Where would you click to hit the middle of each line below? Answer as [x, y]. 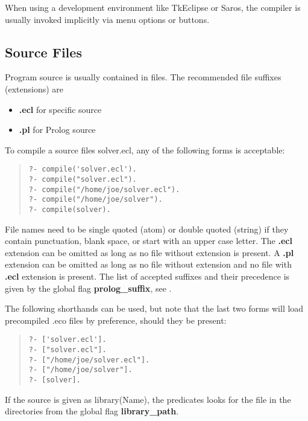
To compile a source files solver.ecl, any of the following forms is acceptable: [145, 149]
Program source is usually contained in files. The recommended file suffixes [143, 77]
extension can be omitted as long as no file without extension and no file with [148, 264]
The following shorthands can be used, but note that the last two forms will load [154, 308]
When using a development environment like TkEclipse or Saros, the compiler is [153, 7]
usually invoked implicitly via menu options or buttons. [107, 19]
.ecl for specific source [60, 109]
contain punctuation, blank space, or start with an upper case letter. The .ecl [149, 241]
